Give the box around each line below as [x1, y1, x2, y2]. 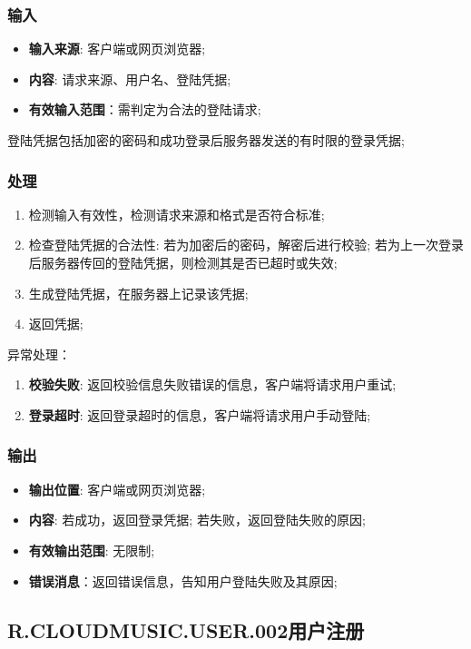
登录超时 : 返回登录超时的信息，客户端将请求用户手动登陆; [28, 405, 371, 424]
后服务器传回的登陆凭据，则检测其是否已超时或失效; [28, 253, 338, 271]
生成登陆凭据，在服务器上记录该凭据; [28, 283, 249, 302]
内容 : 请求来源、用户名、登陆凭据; [28, 69, 231, 88]
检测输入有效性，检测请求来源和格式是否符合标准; [28, 204, 325, 223]
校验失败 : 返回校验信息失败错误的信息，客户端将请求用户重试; [28, 375, 397, 394]
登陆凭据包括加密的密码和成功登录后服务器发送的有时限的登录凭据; [7, 131, 405, 149]
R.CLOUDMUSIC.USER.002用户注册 [7, 615, 365, 644]
